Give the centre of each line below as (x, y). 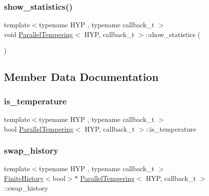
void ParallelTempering (39, 34)
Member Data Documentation (81, 77)
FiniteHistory (24, 178)
